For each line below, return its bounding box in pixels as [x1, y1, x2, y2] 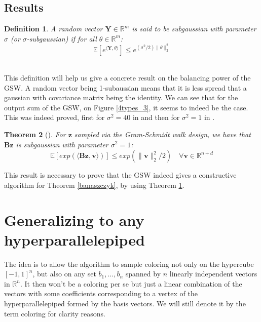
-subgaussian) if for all [26, 33, 97, 44]
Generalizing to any [4, 209, 144, 230]
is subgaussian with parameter [16, 139, 108, 149]
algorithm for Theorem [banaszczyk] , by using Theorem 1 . [4, 179, 184, 190]
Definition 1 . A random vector [4, 23, 103, 34]
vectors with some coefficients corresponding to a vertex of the [4, 288, 198, 299]
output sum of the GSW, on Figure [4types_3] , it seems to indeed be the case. [4, 102, 248, 112]
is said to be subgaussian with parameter [132, 23, 256, 34]
